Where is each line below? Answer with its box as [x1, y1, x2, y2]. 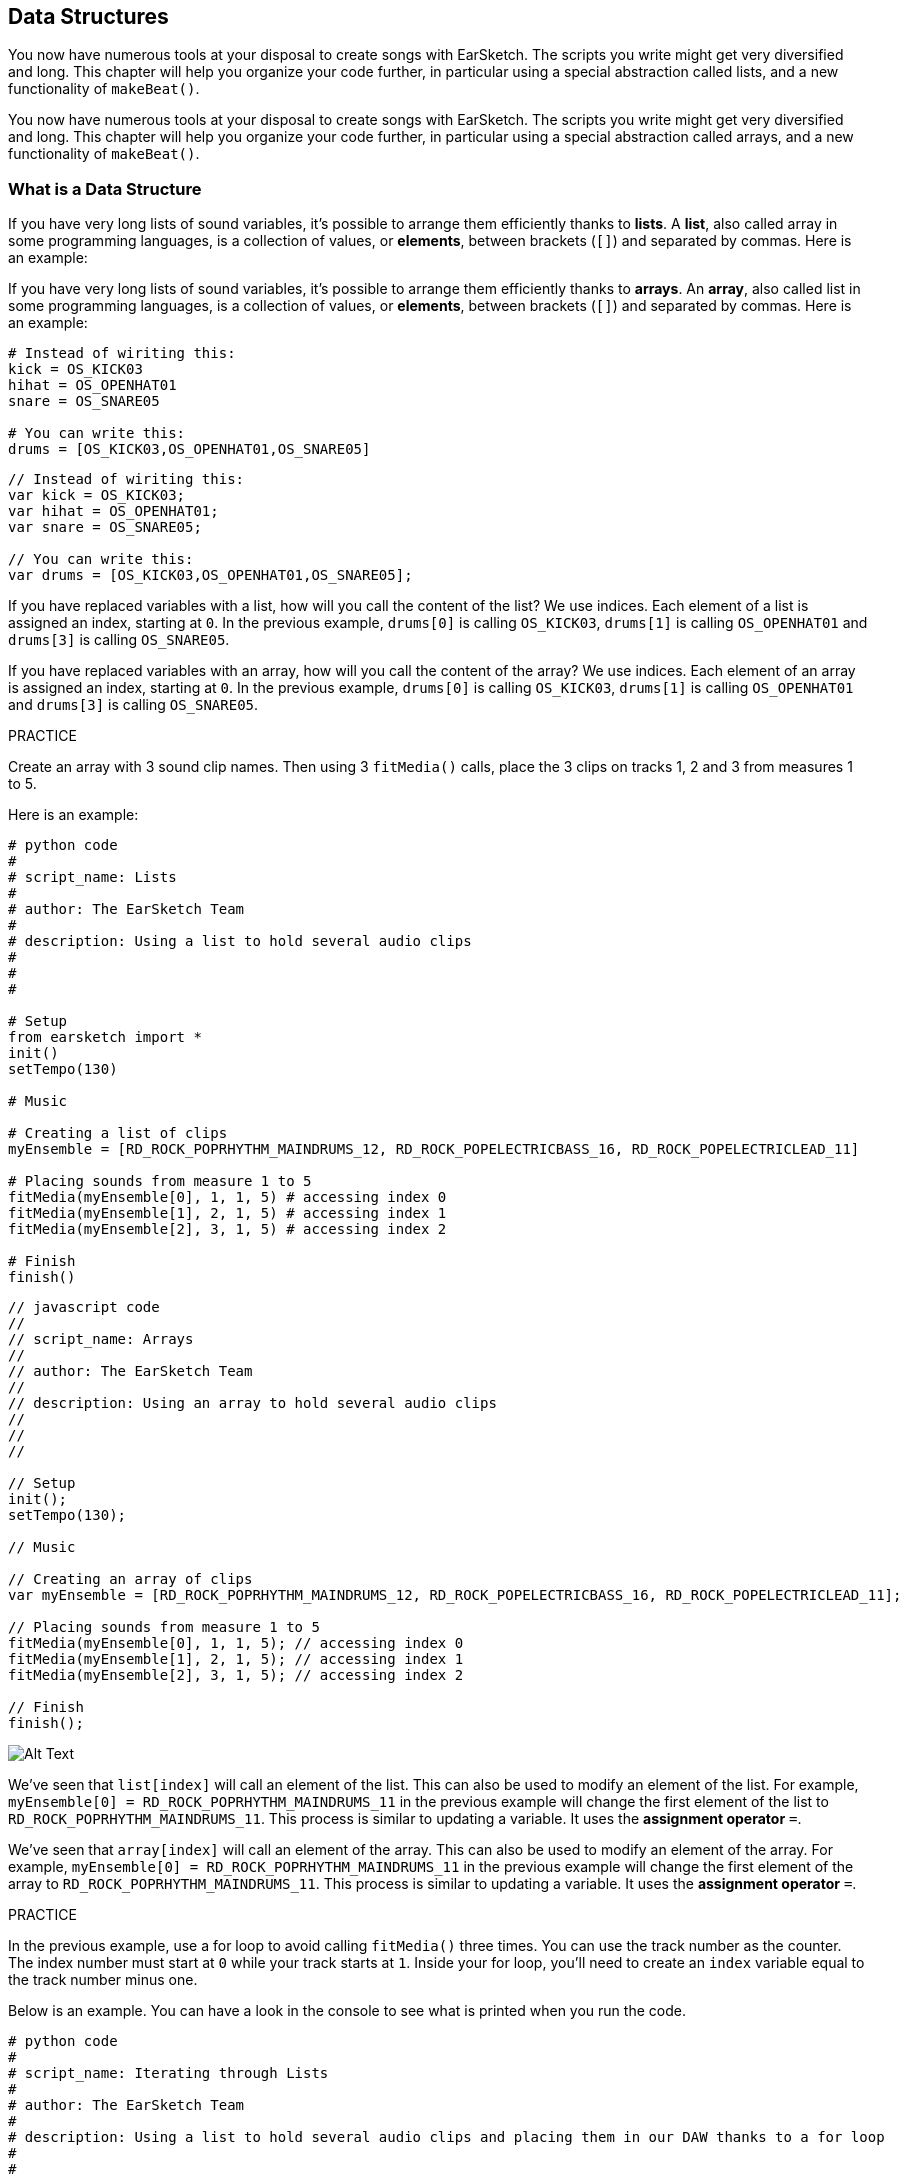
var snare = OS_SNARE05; [8, 519, 202, 536]
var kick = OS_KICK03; [8, 487, 186, 504]
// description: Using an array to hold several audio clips [8, 1395, 497, 1412]
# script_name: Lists [8, 869, 177, 886]
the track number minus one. [8, 1971, 198, 1989]
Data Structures [8, 4, 169, 29]
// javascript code [8, 1299, 160, 1316]
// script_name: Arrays [8, 1331, 194, 1348]
